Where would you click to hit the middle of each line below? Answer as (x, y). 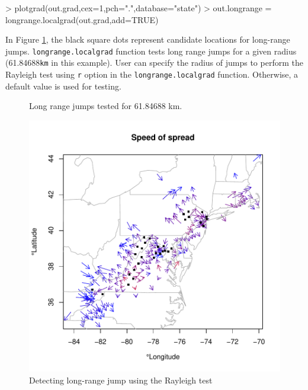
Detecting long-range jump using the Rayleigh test (121, 380)
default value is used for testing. (63, 86)
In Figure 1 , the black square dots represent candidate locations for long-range (148, 39)
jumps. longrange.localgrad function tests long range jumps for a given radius (151, 51)
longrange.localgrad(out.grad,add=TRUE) (82, 19)
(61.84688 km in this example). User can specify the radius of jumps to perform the (154, 63)
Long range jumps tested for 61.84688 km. (106, 106)
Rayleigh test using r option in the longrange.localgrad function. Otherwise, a (152, 74)
